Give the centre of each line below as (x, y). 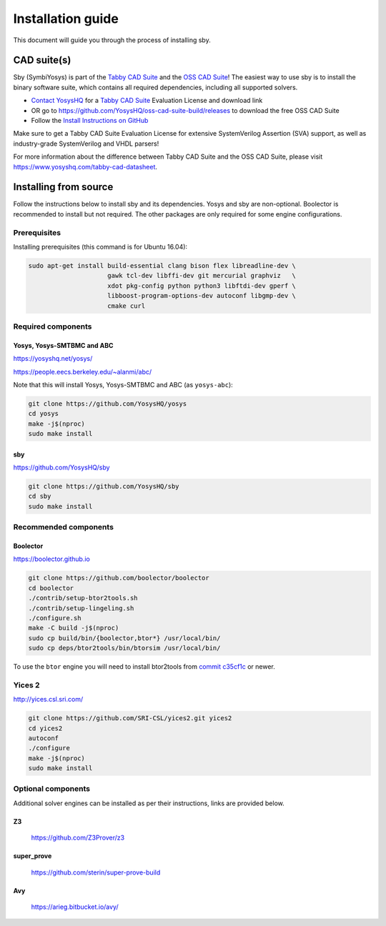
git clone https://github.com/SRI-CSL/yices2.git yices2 (130, 718)
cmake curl (127, 306)
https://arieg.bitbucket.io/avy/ (75, 907)
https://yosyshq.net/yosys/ (53, 359)
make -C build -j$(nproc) (74, 628)
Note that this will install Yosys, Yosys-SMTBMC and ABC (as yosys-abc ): (123, 384)
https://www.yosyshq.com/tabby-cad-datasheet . (85, 166)
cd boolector (51, 588)
